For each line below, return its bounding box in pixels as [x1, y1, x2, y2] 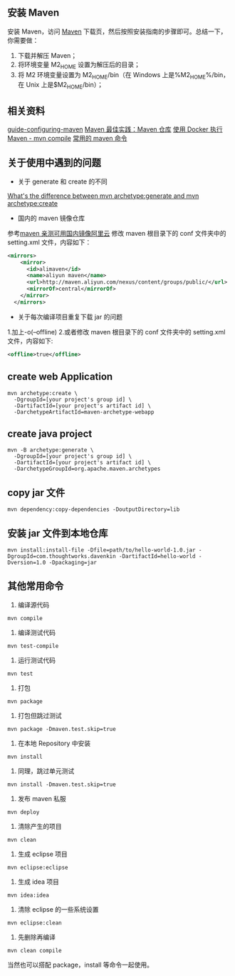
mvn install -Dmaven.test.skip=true [7, 781, 116, 788]
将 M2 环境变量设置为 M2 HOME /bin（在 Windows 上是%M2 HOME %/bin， [17, 70, 230, 81]
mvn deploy [7, 808, 40, 816]
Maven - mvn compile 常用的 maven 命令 [7, 134, 127, 143]
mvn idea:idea [7, 892, 50, 899]
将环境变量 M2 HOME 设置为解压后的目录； [17, 60, 140, 70]
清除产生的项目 [17, 822, 62, 830]
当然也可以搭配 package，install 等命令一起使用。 [7, 960, 154, 969]
